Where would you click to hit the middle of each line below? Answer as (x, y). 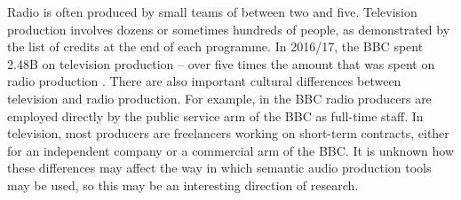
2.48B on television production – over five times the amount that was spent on (221, 63)
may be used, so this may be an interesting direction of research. (183, 185)
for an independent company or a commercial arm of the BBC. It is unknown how (231, 150)
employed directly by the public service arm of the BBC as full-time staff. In (215, 115)
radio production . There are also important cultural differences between (204, 81)
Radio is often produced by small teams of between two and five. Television (212, 12)
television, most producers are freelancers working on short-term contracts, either (228, 133)
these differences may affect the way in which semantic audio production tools (219, 168)
